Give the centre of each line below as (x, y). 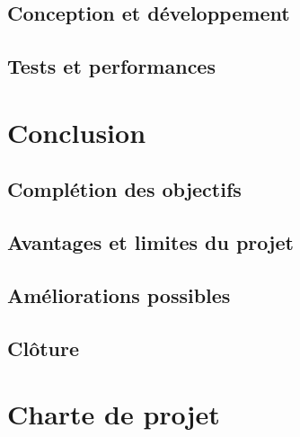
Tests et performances (111, 66)
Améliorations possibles (119, 294)
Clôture (44, 348)
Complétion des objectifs (124, 189)
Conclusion (77, 132)
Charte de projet (114, 414)
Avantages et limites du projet (150, 242)
